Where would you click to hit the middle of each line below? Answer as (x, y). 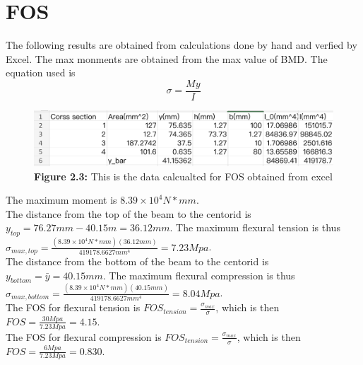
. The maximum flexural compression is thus (199, 275)
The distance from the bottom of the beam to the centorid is (137, 261)
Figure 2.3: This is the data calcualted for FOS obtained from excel (183, 176)
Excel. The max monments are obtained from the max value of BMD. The (167, 58)
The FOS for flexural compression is (84, 336)
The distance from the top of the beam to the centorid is (129, 213)
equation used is (41, 73)
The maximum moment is (61, 200)
